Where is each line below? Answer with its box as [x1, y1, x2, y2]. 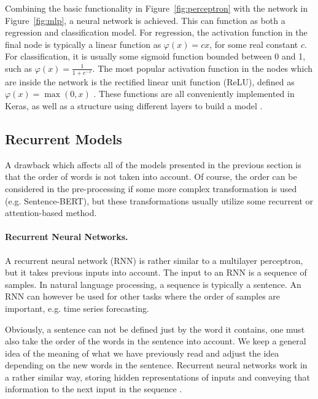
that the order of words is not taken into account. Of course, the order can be [5, 170, 297, 183]
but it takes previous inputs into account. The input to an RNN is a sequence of [5, 266, 307, 279]
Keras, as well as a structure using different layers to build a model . [5, 99, 263, 112]
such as [5, 61, 33, 74]
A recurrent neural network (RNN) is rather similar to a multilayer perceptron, [5, 254, 303, 266]
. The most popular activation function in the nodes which [92, 61, 312, 74]
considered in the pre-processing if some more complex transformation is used [5, 182, 297, 195]
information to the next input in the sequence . [5, 382, 182, 395]
